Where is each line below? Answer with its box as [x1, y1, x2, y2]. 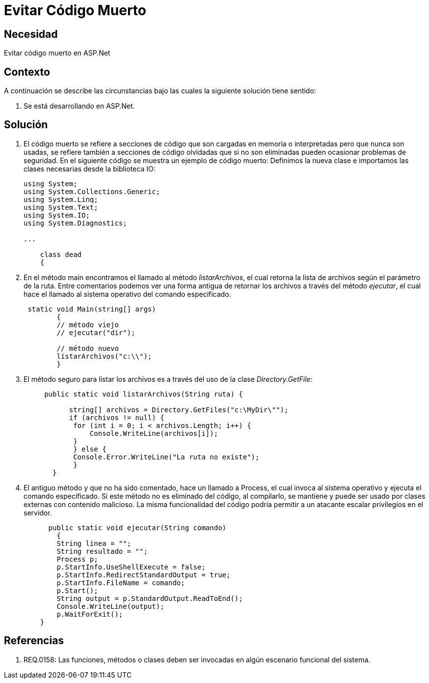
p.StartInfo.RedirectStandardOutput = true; [56, 570, 231, 579]
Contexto [4, 65, 50, 78]
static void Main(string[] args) [27, 305, 156, 313]
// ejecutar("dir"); [56, 328, 135, 337]
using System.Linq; [24, 195, 98, 203]
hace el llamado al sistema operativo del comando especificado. [24, 289, 231, 298]
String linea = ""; [56, 539, 132, 547]
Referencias [4, 634, 64, 647]
